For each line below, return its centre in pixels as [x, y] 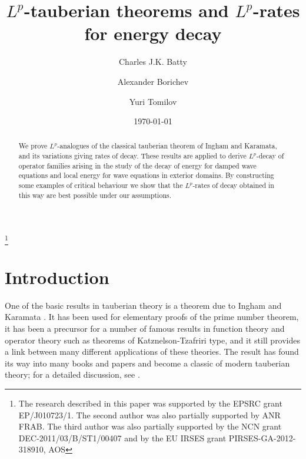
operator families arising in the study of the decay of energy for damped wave [137, 165]
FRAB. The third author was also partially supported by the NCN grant [150, 426]
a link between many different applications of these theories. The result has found [152, 351]
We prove [33, 146]
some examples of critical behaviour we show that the [101, 185]
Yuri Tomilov [153, 101]
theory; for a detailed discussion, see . [72, 374]
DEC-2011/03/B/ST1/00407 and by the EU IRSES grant [122, 437]
